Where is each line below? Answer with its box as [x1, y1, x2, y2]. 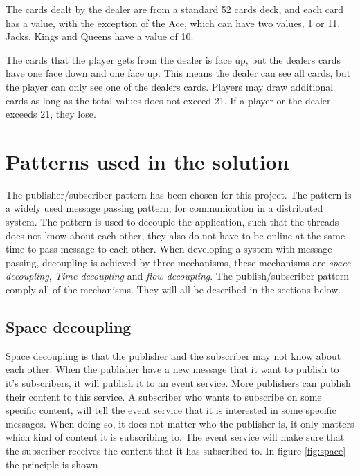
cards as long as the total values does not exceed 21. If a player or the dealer [6, 93, 331, 107]
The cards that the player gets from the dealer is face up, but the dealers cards [6, 52, 341, 66]
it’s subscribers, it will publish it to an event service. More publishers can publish [6, 376, 351, 390]
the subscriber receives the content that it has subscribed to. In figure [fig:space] [6, 443, 346, 457]
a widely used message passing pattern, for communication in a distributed [6, 201, 323, 215]
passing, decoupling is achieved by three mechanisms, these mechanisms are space [6, 255, 351, 269]
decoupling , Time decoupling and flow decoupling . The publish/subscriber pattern [6, 268, 349, 283]
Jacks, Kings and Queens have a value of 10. [6, 29, 194, 44]
